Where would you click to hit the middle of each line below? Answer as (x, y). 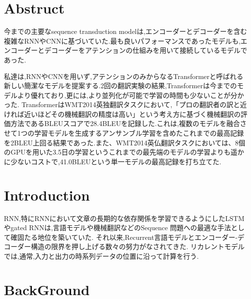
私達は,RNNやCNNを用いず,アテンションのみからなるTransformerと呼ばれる (124, 76)
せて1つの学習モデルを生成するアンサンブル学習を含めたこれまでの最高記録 (124, 133)
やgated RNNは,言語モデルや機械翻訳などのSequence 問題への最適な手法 (118, 228)
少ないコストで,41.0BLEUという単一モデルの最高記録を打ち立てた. (116, 161)
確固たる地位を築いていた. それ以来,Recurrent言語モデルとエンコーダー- (124, 237)
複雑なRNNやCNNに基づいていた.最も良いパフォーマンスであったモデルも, (122, 40)
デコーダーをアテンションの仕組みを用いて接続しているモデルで (146, 50)
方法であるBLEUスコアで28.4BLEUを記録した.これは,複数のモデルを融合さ (128, 123)
